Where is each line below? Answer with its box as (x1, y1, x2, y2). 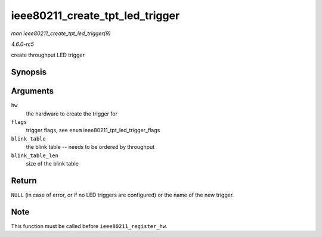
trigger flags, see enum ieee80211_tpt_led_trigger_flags (26, 127, 160, 134)
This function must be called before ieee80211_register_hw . (11, 222, 168, 229)
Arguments (11, 86, 54, 96)
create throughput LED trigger (11, 51, 85, 59)
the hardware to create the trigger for (26, 110, 117, 117)
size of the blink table (26, 160, 79, 167)
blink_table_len (11, 152, 59, 159)
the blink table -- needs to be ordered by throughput (26, 144, 155, 151)
